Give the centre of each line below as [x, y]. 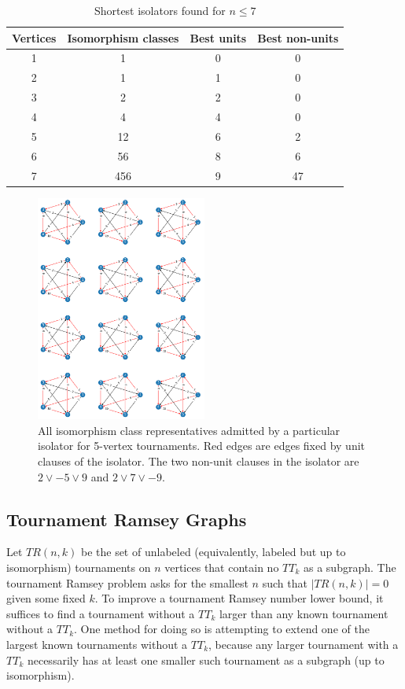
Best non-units [298, 37]
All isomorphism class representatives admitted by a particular [189, 430]
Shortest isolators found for [160, 10]
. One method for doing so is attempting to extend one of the [222, 629]
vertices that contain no [222, 567]
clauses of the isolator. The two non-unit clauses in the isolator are [199, 461]
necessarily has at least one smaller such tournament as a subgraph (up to [206, 660]
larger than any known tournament [304, 613]
